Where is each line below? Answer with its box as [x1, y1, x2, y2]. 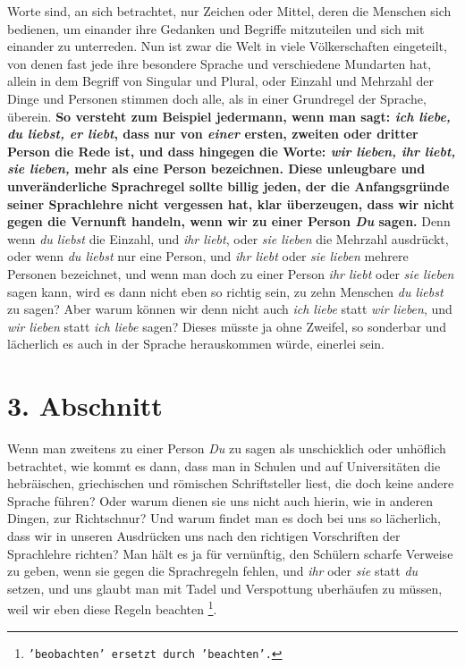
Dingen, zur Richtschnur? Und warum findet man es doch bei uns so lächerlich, [7, 509, 442, 528]
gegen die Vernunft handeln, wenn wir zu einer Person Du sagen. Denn [7, 212, 451, 231]
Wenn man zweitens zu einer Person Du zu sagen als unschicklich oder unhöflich [7, 439, 446, 457]
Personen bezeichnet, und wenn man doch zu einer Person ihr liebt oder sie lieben [7, 264, 454, 283]
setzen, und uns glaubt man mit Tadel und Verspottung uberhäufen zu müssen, [7, 578, 443, 597]
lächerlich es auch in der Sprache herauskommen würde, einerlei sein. [7, 334, 385, 353]
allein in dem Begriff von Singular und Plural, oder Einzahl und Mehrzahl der [7, 72, 434, 90]
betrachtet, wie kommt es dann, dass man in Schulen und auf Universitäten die [7, 456, 441, 475]
